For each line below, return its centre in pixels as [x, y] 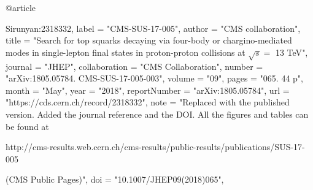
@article [21, 7]
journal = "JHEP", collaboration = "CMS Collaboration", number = [134, 66]
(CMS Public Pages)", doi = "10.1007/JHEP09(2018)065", [115, 179]
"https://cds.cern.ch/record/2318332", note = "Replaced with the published [148, 102]
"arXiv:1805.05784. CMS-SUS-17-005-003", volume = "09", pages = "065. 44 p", [154, 78]
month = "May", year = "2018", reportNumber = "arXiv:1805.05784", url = [148, 90]
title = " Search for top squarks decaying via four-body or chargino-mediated [149, 40]
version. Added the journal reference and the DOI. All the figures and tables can [157, 114]
